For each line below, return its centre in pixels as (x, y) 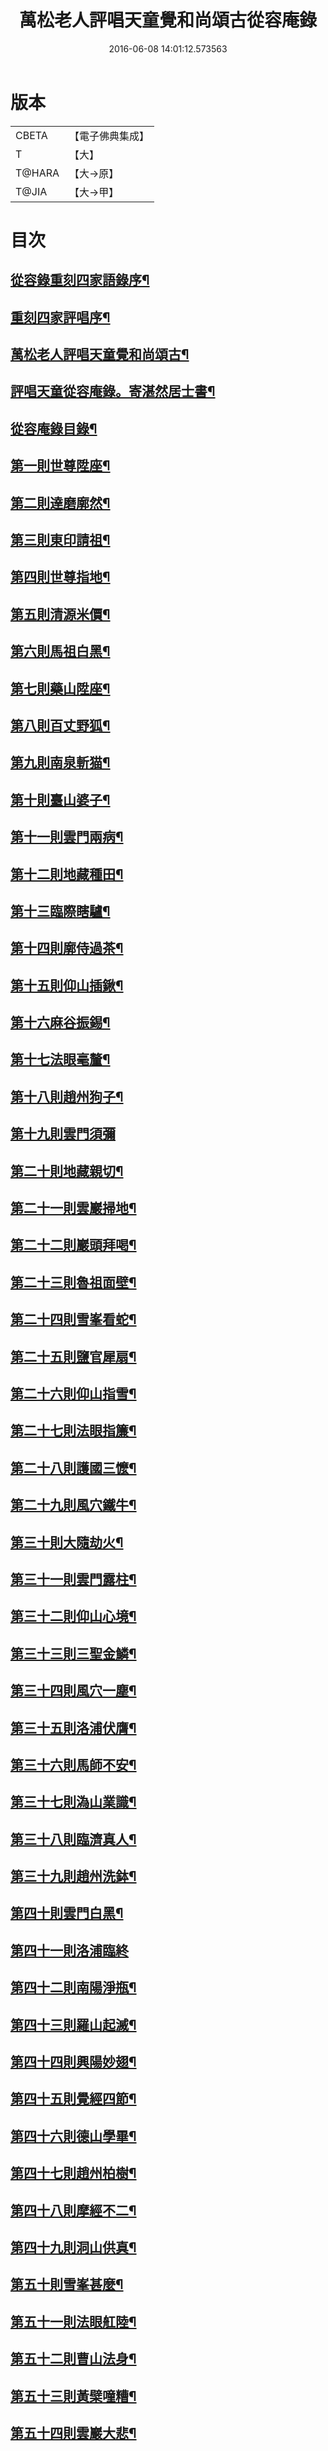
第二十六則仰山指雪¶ (73, 1393)
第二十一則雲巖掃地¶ (73, 1208)
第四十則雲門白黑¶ (67, 1913)
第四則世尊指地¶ (60, 577)
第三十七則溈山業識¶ (73, 1802)
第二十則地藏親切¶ (67, 1171)
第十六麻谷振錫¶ (60, 1022)
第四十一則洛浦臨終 (69, 1950)
